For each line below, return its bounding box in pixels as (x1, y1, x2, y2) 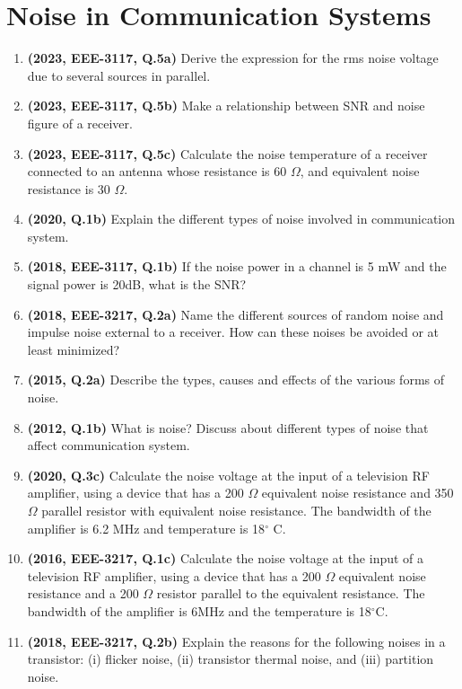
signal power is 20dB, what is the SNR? (27, 275, 247, 294)
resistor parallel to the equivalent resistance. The (156, 584, 425, 603)
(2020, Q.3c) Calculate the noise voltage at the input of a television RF (27, 465, 430, 484)
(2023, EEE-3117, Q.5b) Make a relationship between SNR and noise (27, 96, 425, 115)
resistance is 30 (27, 179, 110, 198)
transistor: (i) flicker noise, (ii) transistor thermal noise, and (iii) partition (27, 649, 434, 668)
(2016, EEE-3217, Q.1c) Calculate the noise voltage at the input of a (27, 549, 424, 568)
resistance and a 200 (27, 584, 139, 603)
